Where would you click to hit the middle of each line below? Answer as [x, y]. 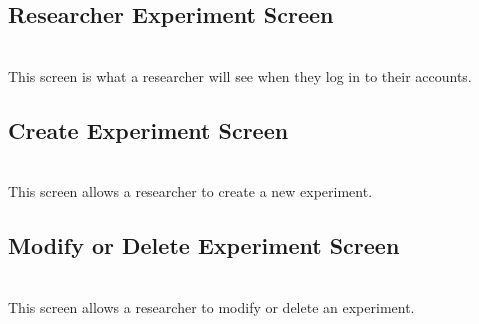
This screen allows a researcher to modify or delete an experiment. [211, 306]
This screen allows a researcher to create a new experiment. [190, 191]
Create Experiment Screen [148, 129]
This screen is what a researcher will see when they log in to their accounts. [240, 75]
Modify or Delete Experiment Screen [204, 245]
